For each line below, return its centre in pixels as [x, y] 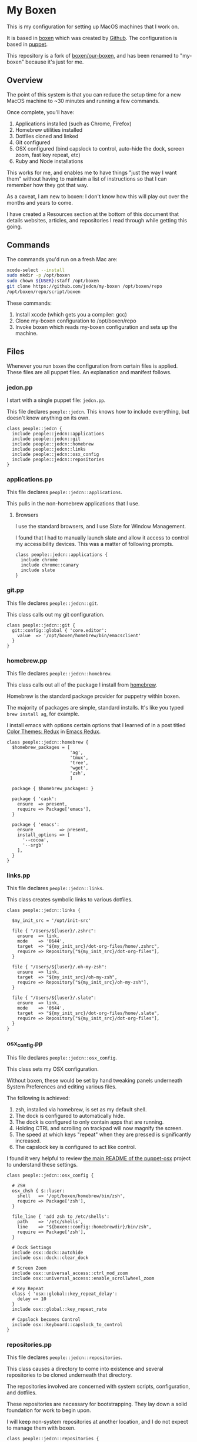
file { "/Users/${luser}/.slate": [54, 998]
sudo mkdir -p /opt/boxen [38, 275]
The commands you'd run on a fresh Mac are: [62, 259]
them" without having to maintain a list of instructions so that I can [87, 179]
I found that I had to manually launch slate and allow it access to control [102, 538]
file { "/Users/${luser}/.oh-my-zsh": [60, 967]
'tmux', [79, 757]
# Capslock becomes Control [46, 1319]
